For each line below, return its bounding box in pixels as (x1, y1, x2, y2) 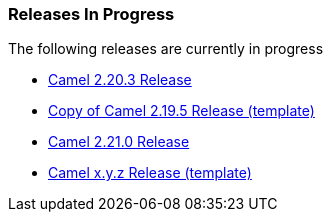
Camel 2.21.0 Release (48, 133, 190, 151)
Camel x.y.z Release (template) (48, 164, 252, 182)
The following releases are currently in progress (8, 40, 324, 58)
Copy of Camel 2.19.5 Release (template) (48, 102, 315, 120)
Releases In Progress (8, 4, 175, 24)
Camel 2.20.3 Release (48, 71, 192, 89)
